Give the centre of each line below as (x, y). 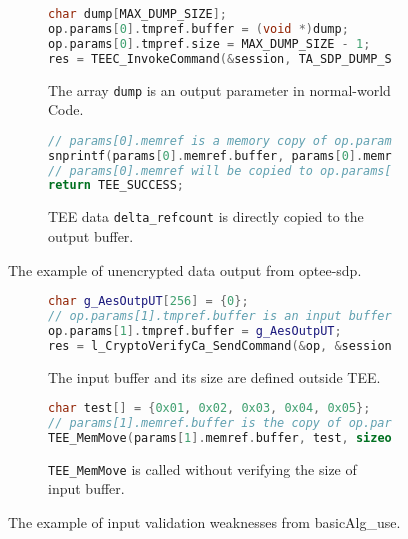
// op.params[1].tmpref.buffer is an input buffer (220, 315)
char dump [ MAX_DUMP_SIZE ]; (138, 14)
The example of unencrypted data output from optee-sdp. (185, 269)
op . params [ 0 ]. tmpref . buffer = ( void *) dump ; (198, 28)
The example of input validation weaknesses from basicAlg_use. (204, 522)
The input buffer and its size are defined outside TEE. (214, 376)
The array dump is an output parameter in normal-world (219, 89)
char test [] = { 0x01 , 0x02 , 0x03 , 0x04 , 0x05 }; (209, 408)
